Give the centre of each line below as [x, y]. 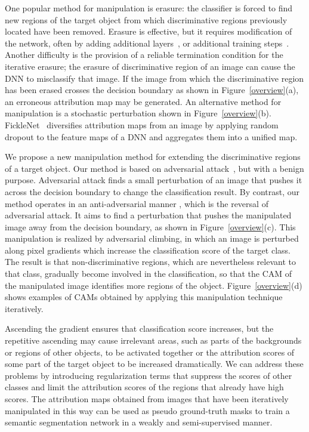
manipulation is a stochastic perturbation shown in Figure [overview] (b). [138, 113]
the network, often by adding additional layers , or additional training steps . [147, 43]
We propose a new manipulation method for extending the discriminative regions [153, 157]
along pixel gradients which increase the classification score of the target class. [148, 250]
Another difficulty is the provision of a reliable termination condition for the [144, 55]
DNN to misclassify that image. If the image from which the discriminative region [154, 78]
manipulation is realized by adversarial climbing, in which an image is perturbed [152, 238]
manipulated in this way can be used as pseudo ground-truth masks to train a [147, 410]
